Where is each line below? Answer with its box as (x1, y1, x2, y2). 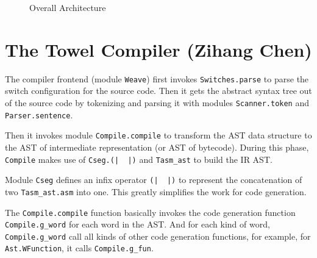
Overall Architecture (29, 1, 106, 13)
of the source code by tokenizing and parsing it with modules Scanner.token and (5, 96, 310, 109)
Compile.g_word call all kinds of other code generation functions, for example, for (5, 229, 311, 242)
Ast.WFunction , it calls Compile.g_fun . (5, 242, 154, 254)
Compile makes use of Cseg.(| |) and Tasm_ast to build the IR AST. (5, 152, 272, 165)
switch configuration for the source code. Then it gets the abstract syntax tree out (5, 84, 312, 97)
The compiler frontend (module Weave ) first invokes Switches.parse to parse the (5, 72, 309, 85)
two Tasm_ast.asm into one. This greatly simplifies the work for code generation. (5, 185, 307, 198)
